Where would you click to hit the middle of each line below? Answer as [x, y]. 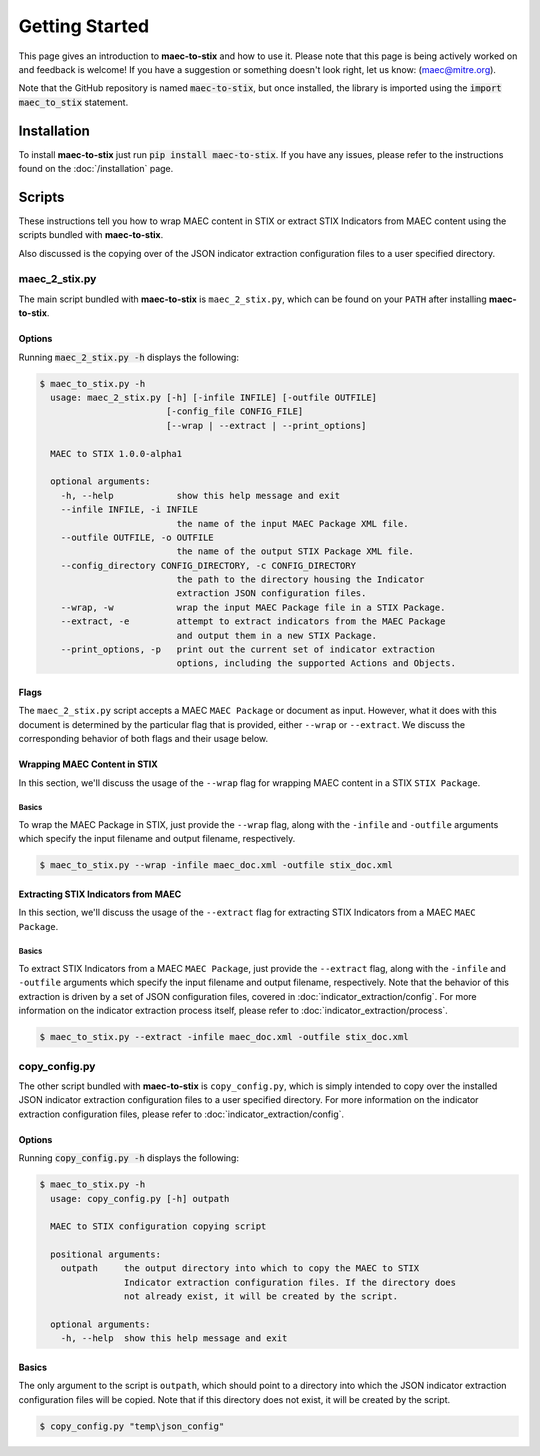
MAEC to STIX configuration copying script [158, 1226]
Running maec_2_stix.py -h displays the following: [129, 357]
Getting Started [84, 26]
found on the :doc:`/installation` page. [96, 169]
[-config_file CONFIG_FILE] [234, 411]
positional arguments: [106, 1254]
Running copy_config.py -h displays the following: [129, 1158]
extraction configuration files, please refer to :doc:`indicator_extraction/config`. [181, 1114]
